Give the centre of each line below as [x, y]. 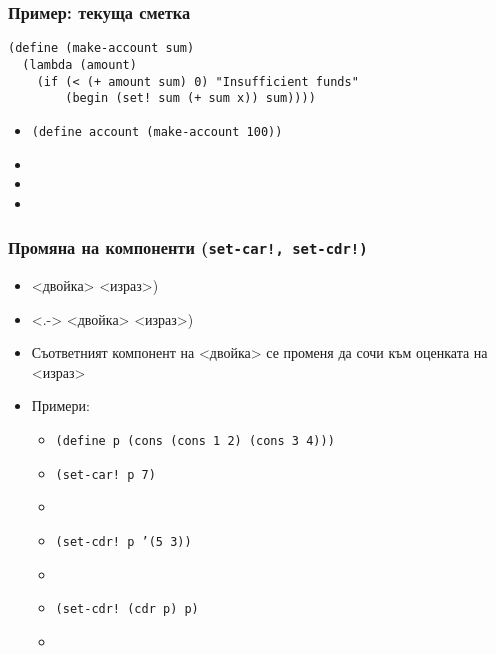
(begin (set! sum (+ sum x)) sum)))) [190, 98]
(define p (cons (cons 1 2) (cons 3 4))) [195, 441]
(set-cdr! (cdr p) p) [127, 609]
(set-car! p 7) [105, 474]
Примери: [60, 405]
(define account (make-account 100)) [157, 131]
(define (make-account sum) [101, 48]
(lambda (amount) [79, 64]
